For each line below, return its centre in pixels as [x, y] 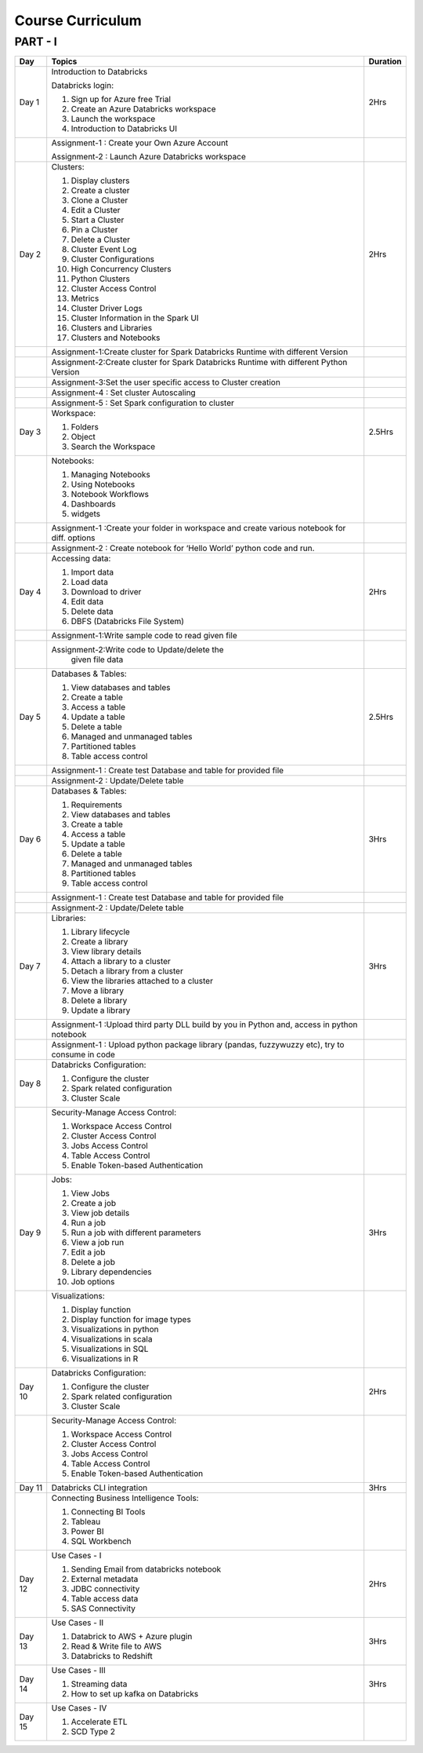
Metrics [85, 298]
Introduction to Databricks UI [124, 129]
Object [83, 437]
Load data [90, 583]
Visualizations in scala [112, 1339]
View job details [100, 1213]
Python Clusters [101, 279]
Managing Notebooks [110, 475]
